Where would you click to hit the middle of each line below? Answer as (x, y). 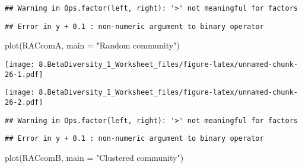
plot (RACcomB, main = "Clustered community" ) (94, 157)
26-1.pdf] (24, 74)
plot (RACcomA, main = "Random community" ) (92, 45)
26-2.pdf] (24, 102)
